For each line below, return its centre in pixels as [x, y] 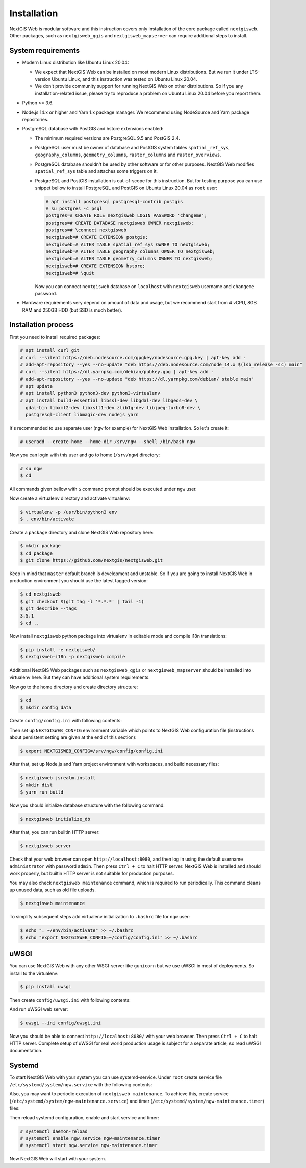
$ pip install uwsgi [46, 987]
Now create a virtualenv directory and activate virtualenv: [70, 498]
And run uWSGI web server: [39, 1009]
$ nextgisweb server [46, 846]
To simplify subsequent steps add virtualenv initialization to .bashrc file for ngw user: [100, 917]
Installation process [42, 325]
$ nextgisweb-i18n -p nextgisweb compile [73, 657]
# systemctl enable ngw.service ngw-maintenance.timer [90, 1138]
